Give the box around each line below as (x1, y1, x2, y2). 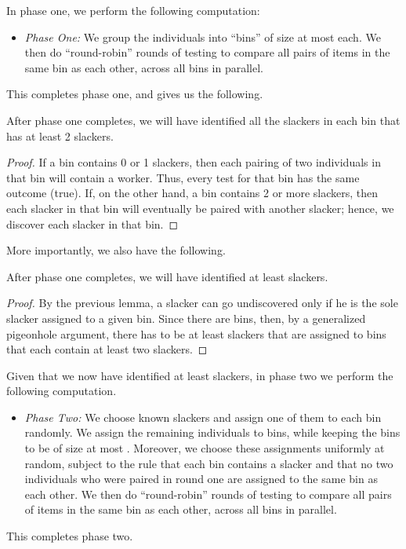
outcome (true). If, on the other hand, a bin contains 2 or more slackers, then (6, 185, 379, 201)
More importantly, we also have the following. (6, 242, 226, 258)
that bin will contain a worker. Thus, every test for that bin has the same (6, 169, 360, 185)
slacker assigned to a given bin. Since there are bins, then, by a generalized (6, 309, 366, 326)
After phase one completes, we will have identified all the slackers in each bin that (6, 112, 401, 128)
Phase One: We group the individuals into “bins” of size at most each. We (24, 28, 381, 45)
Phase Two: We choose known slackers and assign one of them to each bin (24, 408, 382, 425)
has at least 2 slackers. (6, 127, 114, 144)
